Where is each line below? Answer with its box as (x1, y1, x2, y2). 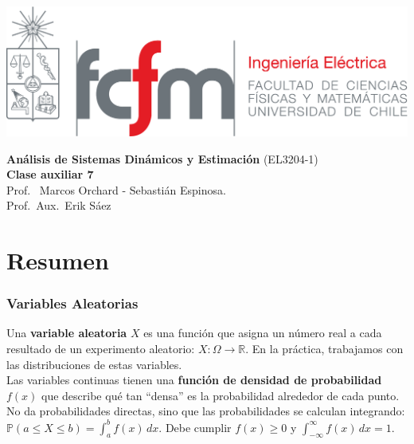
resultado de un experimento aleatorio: (6, 340, 195, 357)
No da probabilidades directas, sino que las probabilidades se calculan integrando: (6, 403, 405, 419)
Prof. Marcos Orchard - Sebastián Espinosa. (6, 181, 226, 198)
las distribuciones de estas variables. (6, 356, 182, 372)
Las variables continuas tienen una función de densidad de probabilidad (6, 371, 382, 388)
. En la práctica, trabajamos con (245, 340, 404, 357)
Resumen (6, 244, 109, 277)
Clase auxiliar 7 (6, 166, 94, 183)
